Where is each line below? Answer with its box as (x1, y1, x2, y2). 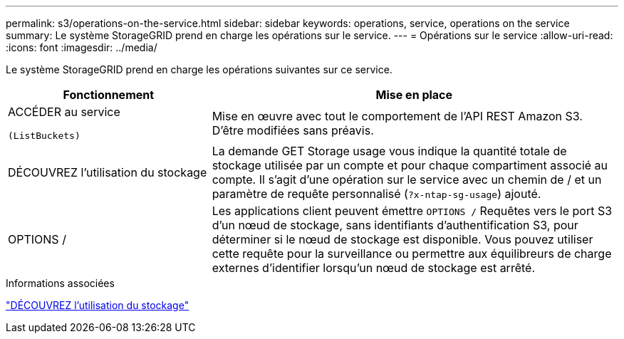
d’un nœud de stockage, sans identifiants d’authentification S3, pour (212, 218, 578, 232)
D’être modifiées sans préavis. (212, 122, 374, 137)
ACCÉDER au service (8, 105, 120, 119)
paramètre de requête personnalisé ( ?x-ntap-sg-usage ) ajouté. (212, 187, 541, 201)
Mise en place (375, 88, 453, 102)
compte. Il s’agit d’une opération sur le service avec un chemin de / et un (212, 172, 602, 187)
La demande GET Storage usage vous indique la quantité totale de (212, 144, 567, 158)
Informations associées (6, 277, 115, 289)
